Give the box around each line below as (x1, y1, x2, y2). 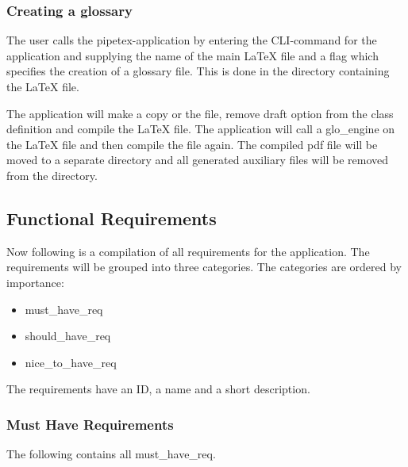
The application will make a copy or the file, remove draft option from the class (6, 105, 394, 121)
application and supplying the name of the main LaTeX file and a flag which (6, 47, 379, 63)
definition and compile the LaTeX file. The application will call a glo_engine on (6, 121, 395, 137)
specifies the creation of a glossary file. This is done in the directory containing (6, 63, 390, 79)
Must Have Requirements (6, 414, 174, 434)
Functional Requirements (6, 205, 217, 230)
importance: (6, 274, 64, 290)
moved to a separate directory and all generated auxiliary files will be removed (6, 151, 389, 168)
